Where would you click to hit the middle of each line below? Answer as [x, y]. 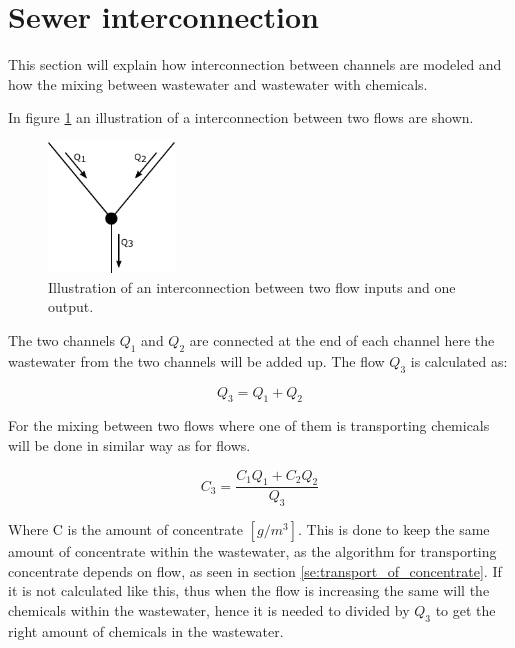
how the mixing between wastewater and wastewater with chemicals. [218, 83]
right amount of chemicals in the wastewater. [146, 630]
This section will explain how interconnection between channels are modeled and [255, 64]
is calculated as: [459, 360]
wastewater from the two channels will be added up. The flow [196, 360]
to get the [465, 610]
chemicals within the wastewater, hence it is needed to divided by [209, 610]
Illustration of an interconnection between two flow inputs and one [252, 286]
